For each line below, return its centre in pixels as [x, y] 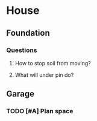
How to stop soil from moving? [53, 63]
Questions [22, 50]
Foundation [28, 33]
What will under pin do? [44, 75]
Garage [20, 94]
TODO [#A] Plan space [40, 111]
